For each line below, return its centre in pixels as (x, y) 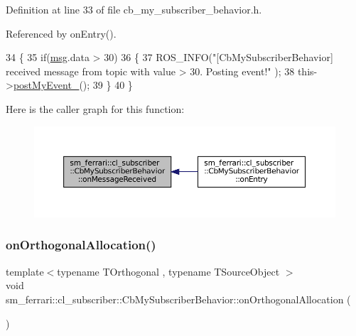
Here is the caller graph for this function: (95, 108)
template (25, 271)
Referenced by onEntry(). (61, 33)
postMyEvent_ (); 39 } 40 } (73, 85)
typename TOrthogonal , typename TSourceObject (168, 271)
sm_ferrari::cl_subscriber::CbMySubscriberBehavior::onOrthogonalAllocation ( (178, 299)
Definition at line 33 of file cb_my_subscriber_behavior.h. (134, 9)
